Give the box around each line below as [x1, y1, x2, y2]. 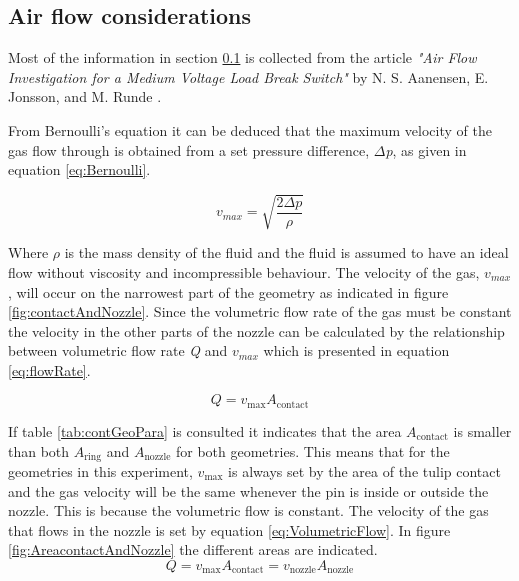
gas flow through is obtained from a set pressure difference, [8, 139, 370, 160]
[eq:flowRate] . [8, 359, 91, 380]
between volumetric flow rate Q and [8, 340, 228, 361]
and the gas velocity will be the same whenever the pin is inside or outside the [8, 480, 489, 501]
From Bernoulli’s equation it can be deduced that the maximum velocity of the [8, 119, 492, 140]
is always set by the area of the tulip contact [228, 460, 501, 481]
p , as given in [385, 139, 467, 160]
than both [8, 440, 70, 461]
